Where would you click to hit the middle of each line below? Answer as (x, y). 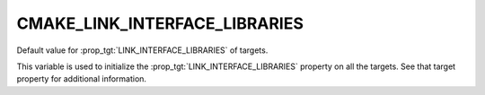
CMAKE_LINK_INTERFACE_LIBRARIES (160, 23)
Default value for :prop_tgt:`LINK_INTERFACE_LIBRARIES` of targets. (142, 50)
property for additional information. (82, 79)
